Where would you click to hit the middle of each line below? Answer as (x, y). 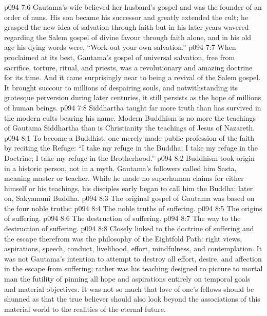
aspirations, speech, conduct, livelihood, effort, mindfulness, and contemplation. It (133, 248)
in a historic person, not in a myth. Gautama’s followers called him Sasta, (120, 168)
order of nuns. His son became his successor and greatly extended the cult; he (126, 17)
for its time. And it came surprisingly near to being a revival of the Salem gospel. (132, 77)
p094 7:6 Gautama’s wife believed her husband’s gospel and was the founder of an (133, 7)
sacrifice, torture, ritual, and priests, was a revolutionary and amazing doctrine (128, 67)
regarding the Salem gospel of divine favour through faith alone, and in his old (128, 37)
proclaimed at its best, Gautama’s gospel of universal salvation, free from (120, 57)
